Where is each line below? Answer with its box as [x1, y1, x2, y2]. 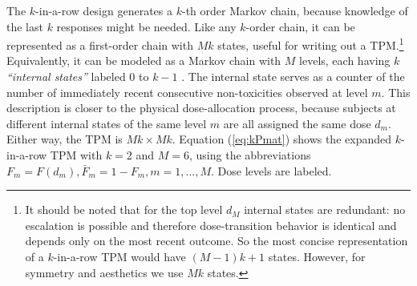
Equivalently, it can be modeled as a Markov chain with [6, 52, 281, 69]
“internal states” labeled [6, 68, 126, 85]
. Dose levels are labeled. [211, 162, 332, 179]
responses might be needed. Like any [56, 18, 237, 34]
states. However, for [268, 248, 366, 264]
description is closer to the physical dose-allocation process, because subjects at [6, 99, 396, 116]
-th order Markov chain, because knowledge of [181, 2, 408, 18]
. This [381, 83, 411, 100]
